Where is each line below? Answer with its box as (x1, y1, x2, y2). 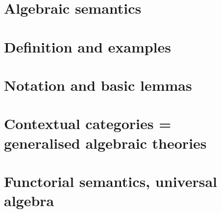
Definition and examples (4, 36, 172, 56)
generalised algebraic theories (4, 133, 207, 153)
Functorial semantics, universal (4, 171, 218, 191)
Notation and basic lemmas (4, 75, 192, 95)
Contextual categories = (4, 113, 172, 133)
